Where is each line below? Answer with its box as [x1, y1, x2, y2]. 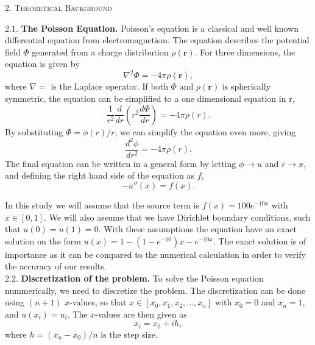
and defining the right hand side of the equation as [5, 169, 194, 182]
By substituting [5, 125, 63, 138]
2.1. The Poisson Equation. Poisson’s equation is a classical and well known [5, 21, 299, 34]
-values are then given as [95, 307, 187, 320]
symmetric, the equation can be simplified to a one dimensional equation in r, [5, 92, 295, 105]
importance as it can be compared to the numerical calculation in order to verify [5, 247, 306, 260]
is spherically [222, 80, 271, 93]
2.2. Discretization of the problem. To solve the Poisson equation [5, 271, 264, 284]
